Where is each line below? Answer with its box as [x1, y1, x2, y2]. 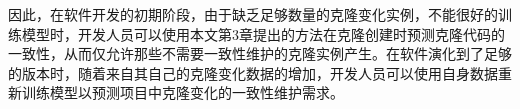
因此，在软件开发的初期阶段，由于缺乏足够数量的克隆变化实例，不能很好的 [8, 4, 498, 24]
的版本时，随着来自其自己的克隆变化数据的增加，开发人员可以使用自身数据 [8, 62, 498, 83]
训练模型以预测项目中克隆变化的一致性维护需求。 [21, 82, 344, 103]
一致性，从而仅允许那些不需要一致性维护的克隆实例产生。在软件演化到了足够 [8, 43, 512, 64]
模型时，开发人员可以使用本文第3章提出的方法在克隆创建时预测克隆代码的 [21, 23, 505, 44]
